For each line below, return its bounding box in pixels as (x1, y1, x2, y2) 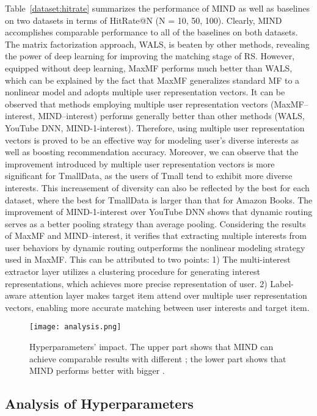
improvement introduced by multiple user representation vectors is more (5, 157, 275, 170)
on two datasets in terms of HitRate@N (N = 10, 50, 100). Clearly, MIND (5, 13, 282, 26)
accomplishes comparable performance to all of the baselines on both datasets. (5, 26, 298, 38)
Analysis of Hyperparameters (5, 394, 194, 413)
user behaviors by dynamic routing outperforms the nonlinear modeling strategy (5, 241, 305, 254)
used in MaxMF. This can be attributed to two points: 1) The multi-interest (5, 253, 291, 266)
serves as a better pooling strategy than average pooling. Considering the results (5, 217, 306, 230)
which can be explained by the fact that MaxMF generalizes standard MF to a (5, 73, 300, 86)
